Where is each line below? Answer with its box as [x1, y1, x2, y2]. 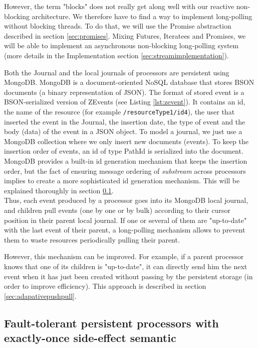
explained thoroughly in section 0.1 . [4, 185, 114, 195]
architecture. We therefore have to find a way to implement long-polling [32, 11, 252, 21]
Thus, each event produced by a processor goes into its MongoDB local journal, [4, 195, 248, 205]
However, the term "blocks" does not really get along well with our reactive [4, 1, 234, 11]
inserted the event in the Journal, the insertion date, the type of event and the [4, 116, 245, 127]
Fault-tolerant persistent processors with [4, 315, 219, 330]
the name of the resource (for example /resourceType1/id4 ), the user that [4, 106, 235, 117]
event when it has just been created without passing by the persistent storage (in [4, 271, 253, 281]
